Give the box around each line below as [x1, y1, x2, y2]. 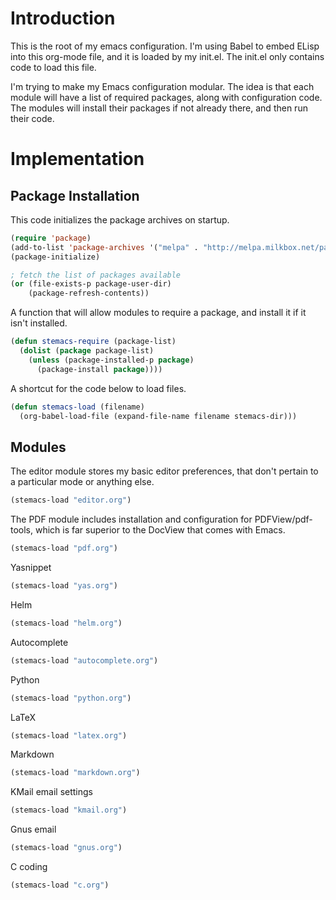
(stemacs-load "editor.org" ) [10, 495, 132, 506]
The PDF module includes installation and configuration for [10, 513, 253, 526]
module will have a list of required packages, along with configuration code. [10, 91, 323, 103]
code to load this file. [10, 61, 97, 73]
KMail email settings [10, 786, 93, 798]
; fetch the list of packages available [10, 270, 182, 280]
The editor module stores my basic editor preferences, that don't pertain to [10, 465, 319, 477]
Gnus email [10, 823, 57, 836]
